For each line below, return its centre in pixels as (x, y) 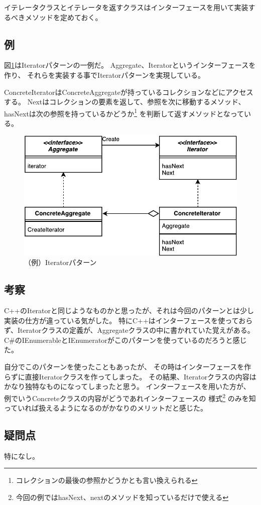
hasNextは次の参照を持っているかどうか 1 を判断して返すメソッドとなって (124, 112)
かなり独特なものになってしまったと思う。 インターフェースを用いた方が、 (127, 386)
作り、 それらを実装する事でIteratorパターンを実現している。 (105, 75)
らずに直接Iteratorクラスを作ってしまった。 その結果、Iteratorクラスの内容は (130, 376)
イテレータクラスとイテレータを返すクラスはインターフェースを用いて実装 (126, 7)
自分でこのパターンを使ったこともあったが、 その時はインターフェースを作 (128, 367)
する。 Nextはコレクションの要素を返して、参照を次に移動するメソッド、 (125, 102)
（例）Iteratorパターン (60, 262)
